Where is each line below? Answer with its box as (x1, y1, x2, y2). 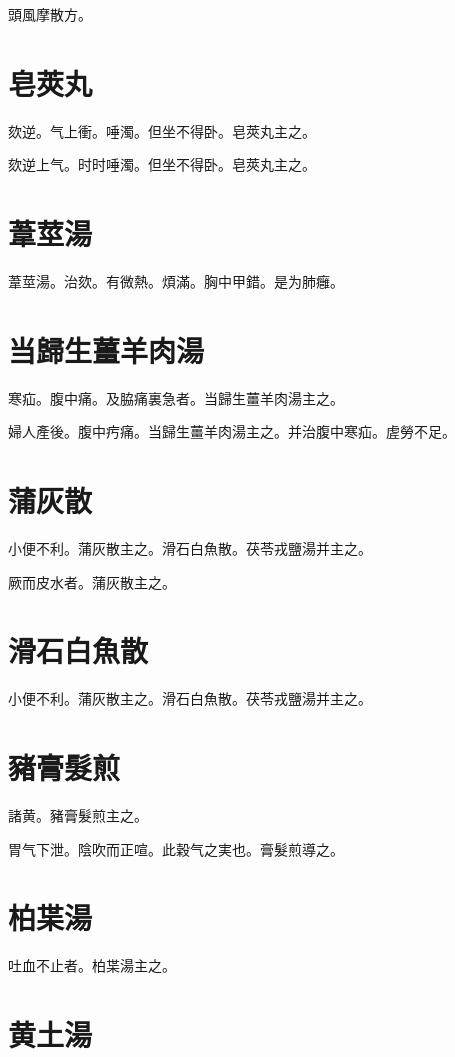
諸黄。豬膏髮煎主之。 (8, 805, 148, 826)
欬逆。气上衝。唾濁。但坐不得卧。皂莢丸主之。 (8, 120, 316, 141)
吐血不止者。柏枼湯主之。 (8, 955, 176, 976)
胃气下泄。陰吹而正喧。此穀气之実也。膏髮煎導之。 (8, 838, 344, 859)
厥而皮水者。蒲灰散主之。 (8, 571, 176, 592)
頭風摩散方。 (8, 4, 92, 24)
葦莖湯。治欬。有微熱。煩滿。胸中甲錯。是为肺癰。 (8, 271, 344, 292)
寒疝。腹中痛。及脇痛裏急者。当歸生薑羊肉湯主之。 (8, 387, 344, 408)
